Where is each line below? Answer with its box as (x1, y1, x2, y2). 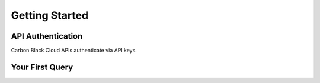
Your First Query (11, 62, 73, 72)
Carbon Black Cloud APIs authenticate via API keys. (11, 47, 137, 54)
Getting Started (11, 9, 89, 22)
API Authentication (11, 31, 83, 41)
